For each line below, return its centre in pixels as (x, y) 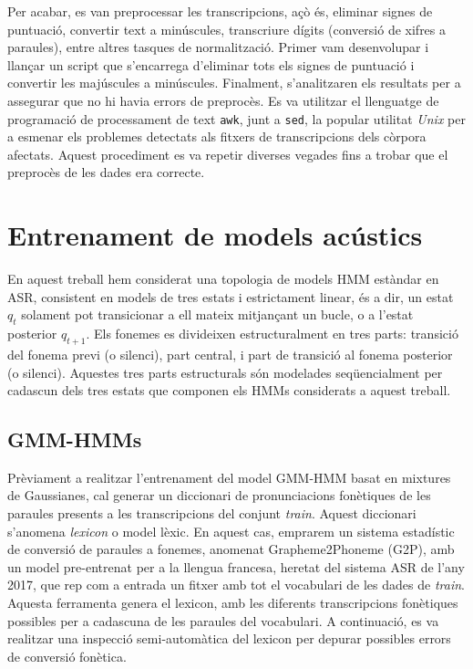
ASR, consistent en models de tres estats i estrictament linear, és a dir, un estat (231, 296)
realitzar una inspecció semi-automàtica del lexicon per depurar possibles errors (229, 638)
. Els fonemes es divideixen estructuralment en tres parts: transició (272, 334)
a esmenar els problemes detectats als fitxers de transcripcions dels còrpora (217, 136)
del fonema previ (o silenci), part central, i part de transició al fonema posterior (230, 354)
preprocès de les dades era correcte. (106, 172)
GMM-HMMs (75, 439)
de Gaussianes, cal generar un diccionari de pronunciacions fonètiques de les (219, 495)
